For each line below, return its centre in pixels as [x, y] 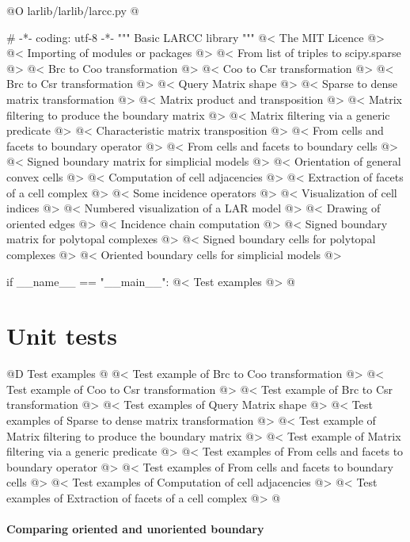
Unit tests [62, 336]
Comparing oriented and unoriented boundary [135, 529]
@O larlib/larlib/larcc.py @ [73, 10]
